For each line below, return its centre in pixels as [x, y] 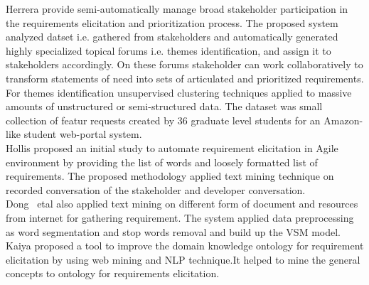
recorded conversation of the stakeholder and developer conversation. [156, 189]
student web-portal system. [83, 134]
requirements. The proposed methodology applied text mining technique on [170, 176]
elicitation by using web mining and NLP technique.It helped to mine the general [183, 259]
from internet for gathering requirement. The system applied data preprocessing [180, 217]
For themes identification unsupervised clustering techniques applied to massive [179, 92]
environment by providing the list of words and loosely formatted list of [162, 162]
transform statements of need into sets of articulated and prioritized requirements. [185, 78]
